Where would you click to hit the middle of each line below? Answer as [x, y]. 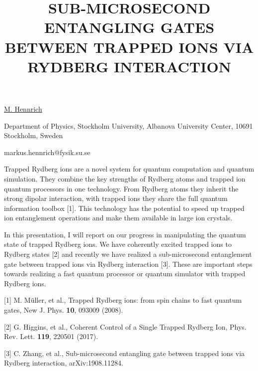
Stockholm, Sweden [34, 135]
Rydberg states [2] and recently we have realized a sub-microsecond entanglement [128, 254]
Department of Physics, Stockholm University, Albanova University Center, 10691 [129, 125]
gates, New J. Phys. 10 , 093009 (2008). [64, 310]
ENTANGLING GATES [129, 27]
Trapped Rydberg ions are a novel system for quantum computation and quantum [129, 169]
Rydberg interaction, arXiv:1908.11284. [64, 363]
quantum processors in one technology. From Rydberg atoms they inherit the [121, 188]
